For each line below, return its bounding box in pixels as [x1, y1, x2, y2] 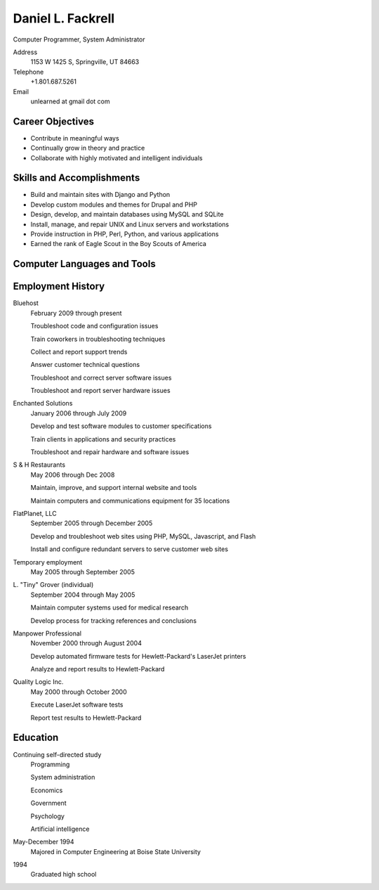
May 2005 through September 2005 [30, 567, 135, 576]
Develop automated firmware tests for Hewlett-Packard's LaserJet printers [30, 652, 246, 660]
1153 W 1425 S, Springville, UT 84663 [30, 58, 140, 66]
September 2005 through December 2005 [30, 519, 153, 527]
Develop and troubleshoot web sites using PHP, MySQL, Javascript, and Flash [30, 531, 256, 541]
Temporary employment [13, 557, 83, 566]
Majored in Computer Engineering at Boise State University [30, 847, 201, 856]
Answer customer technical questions [30, 361, 140, 369]
